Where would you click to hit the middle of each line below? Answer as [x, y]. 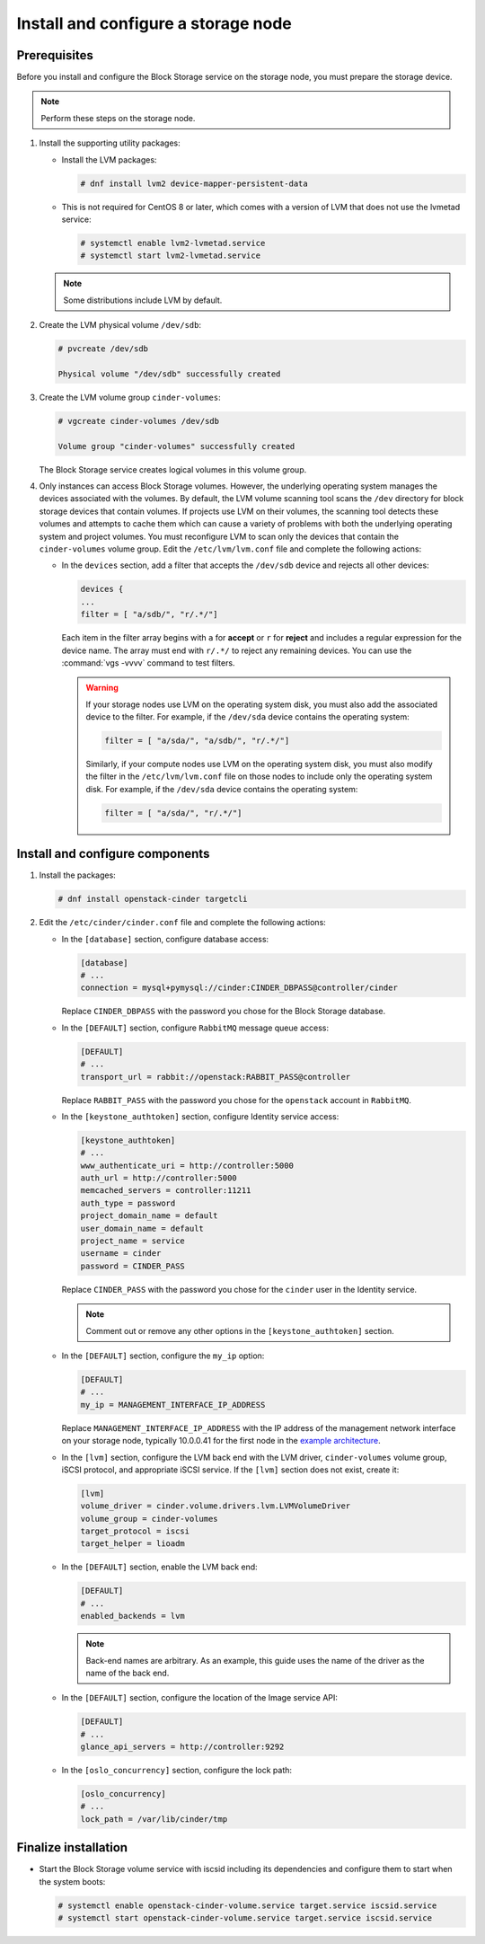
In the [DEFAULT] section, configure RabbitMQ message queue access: [195, 1028]
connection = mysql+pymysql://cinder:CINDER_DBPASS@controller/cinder [239, 988]
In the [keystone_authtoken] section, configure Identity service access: [200, 1116]
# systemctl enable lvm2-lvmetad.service [173, 243]
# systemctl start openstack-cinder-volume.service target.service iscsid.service [245, 1918]
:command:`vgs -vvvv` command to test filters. [148, 663]
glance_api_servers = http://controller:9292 [182, 1747]
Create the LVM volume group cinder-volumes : [130, 397]
